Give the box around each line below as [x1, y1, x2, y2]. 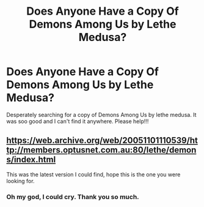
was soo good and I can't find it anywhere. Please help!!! [6, 118, 149, 125]
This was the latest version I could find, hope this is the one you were [6, 170, 181, 178]
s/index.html [6, 154, 56, 165]
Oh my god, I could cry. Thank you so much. [6, 192, 139, 201]
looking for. [6, 177, 35, 184]
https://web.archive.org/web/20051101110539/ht [6, 135, 199, 146]
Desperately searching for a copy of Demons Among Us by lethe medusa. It [6, 111, 197, 118]
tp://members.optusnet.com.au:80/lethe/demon [6, 145, 197, 156]
